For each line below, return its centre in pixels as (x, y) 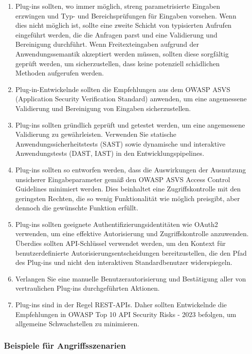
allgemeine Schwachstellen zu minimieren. (77, 324)
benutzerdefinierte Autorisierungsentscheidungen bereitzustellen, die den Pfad (131, 252)
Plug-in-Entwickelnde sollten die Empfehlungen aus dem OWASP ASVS (123, 89)
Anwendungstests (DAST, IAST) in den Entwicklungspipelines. (110, 153)
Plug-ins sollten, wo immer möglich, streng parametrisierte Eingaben (118, 6)
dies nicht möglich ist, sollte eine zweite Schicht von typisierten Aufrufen (123, 25)
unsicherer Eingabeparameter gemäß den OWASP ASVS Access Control (123, 179)
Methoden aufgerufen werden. (60, 73)
